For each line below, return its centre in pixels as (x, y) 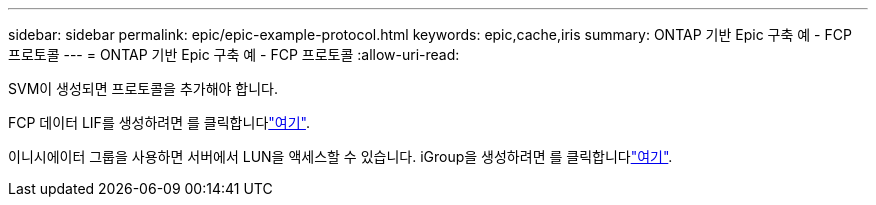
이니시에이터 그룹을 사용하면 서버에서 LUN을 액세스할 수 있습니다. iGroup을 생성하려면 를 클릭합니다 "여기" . (340, 156)
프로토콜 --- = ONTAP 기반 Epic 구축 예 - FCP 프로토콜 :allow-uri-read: (234, 54)
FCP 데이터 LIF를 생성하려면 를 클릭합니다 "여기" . (159, 122)
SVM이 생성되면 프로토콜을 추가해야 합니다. (143, 88)
